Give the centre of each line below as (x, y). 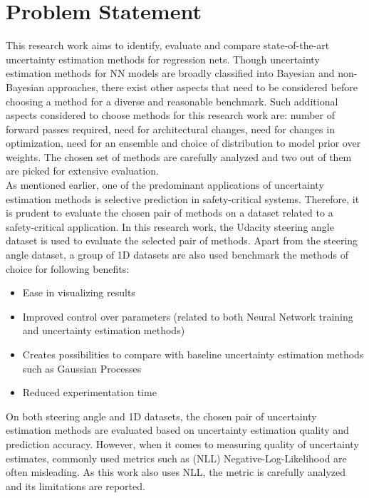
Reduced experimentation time (89, 392)
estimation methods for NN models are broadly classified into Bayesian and (170, 73)
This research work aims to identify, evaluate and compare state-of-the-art (168, 45)
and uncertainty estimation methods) (104, 330)
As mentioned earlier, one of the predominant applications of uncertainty (165, 185)
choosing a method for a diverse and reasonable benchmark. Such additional (172, 101)
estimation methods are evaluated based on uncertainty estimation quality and (177, 430)
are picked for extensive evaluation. (82, 171)
